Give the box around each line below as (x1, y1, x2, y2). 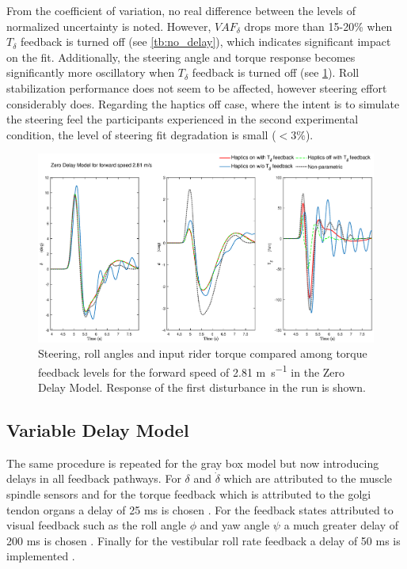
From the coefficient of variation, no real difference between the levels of (6, 2, 356, 18)
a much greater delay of (283, 517, 398, 533)
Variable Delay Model (6, 418, 189, 442)
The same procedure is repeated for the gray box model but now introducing (6, 454, 379, 471)
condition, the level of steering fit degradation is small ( (6, 126, 276, 142)
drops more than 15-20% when (244, 17, 393, 34)
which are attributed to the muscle (223, 470, 393, 487)
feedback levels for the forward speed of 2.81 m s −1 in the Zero (38, 361, 345, 380)
